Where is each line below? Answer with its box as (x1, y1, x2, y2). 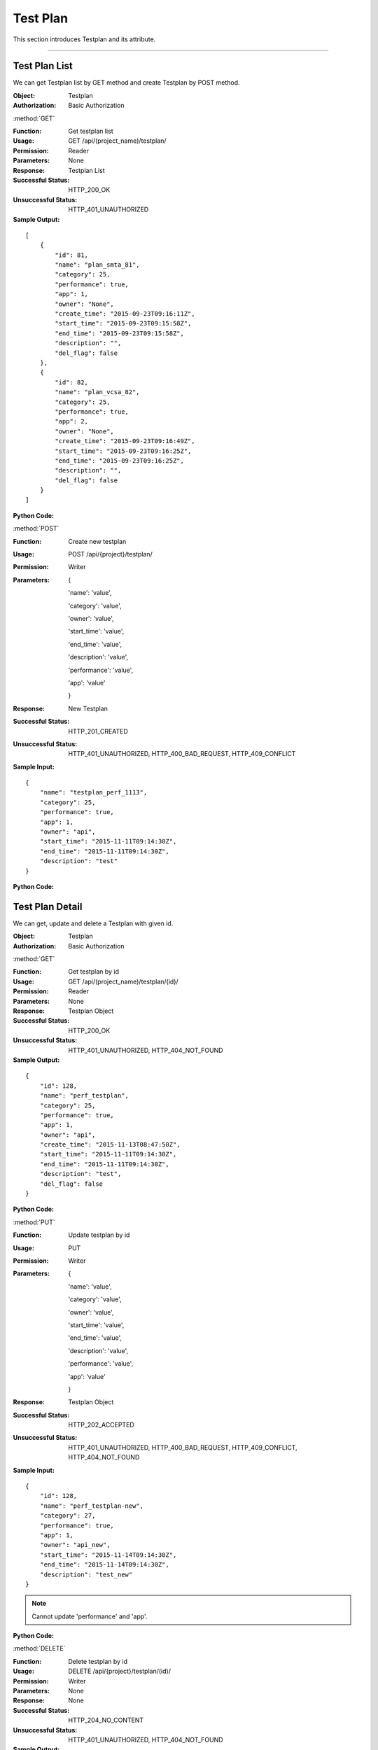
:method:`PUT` (13, 1218, 55, 1226)
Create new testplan (68, 537, 127, 545)
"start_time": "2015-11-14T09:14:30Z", (39, 1550, 177, 1559)
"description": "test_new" (39, 1570, 133, 1578)
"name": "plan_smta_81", (55, 261, 140, 269)
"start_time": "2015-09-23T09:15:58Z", (55, 319, 192, 328)
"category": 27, (39, 1512, 96, 1520)
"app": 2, (55, 417, 89, 426)
